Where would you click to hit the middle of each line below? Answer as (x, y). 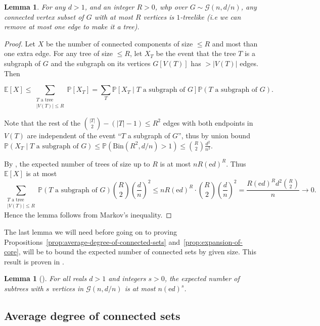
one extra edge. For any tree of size (59, 53)
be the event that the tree (196, 53)
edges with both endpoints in (208, 122)
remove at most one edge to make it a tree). (72, 26)
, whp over (171, 7)
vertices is (159, 16)
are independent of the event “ (74, 135)
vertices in (68, 288)
